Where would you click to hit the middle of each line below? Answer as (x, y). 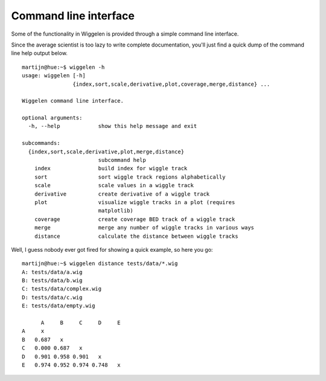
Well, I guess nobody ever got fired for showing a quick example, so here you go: (112, 249)
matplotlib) (116, 211)
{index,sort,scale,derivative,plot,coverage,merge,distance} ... (171, 84)
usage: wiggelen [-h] (54, 76)
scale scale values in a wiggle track (114, 185)
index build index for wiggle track (111, 168)
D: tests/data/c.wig (52, 297)
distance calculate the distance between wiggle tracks (136, 236)
